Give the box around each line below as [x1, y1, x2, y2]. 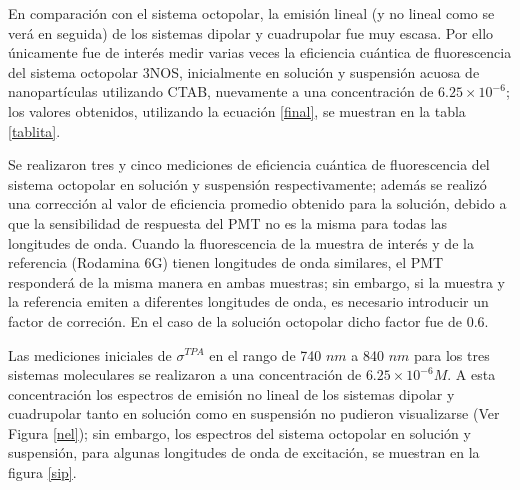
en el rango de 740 [209, 344, 322, 365]
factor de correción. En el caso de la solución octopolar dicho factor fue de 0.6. [8, 310, 489, 331]
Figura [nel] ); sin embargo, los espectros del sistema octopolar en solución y [8, 422, 471, 443]
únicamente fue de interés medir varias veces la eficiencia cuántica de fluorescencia [8, 42, 512, 63]
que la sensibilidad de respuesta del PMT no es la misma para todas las [8, 212, 448, 233]
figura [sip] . [8, 462, 77, 483]
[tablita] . [8, 120, 61, 141]
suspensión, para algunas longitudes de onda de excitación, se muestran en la [8, 442, 480, 463]
